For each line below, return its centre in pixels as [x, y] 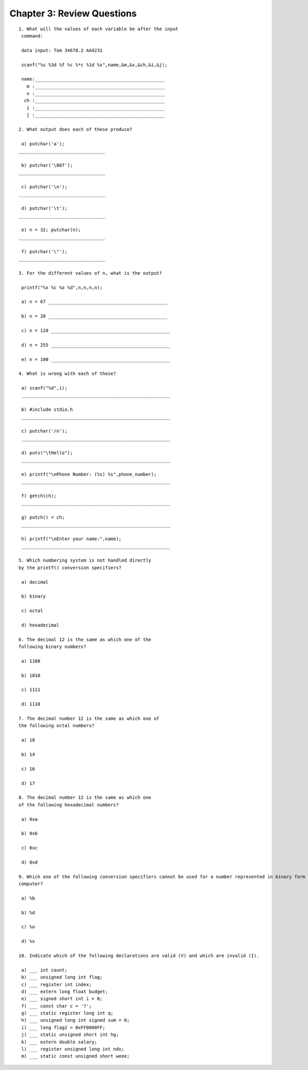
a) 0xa [30, 819]
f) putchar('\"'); [44, 251]
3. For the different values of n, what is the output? [90, 273]
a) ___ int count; [44, 970]
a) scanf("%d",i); [44, 388]
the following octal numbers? [57, 726]
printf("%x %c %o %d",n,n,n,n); [62, 287]
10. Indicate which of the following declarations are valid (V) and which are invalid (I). [139, 956]
